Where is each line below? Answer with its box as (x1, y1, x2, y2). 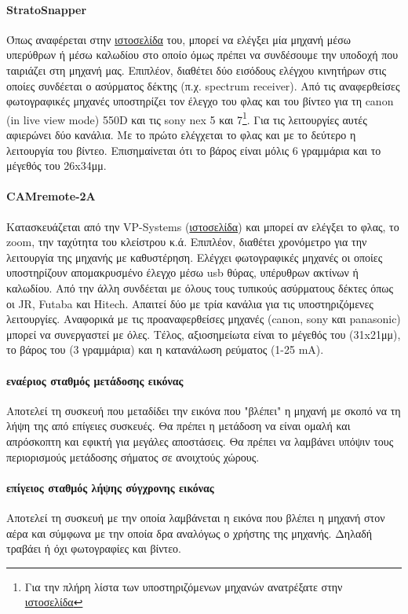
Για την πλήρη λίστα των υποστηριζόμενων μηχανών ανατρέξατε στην (24, 578, 343, 594)
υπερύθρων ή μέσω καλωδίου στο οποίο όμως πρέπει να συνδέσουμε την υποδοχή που (6, 46, 399, 63)
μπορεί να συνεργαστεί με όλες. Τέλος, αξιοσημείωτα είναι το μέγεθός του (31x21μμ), (6, 325, 401, 342)
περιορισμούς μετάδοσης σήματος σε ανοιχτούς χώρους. (6, 448, 260, 465)
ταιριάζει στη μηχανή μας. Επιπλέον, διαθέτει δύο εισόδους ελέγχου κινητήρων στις (6, 61, 387, 78)
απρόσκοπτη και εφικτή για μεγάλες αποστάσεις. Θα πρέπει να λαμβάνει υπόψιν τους (6, 432, 394, 449)
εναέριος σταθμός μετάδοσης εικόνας (6, 372, 184, 388)
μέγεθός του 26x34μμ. (6, 157, 107, 174)
